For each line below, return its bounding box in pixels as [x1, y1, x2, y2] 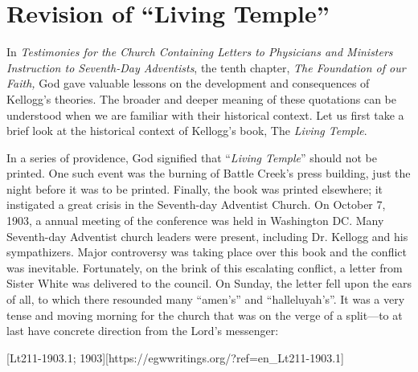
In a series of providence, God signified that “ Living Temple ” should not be [6, 149, 377, 166]
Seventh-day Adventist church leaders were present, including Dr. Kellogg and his [6, 227, 408, 244]
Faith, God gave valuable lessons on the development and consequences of [6, 75, 370, 92]
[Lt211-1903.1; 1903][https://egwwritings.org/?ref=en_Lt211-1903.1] [6, 349, 344, 366]
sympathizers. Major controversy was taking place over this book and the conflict [6, 243, 407, 260]
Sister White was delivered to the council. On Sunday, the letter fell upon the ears [6, 275, 412, 292]
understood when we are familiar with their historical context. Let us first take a [6, 106, 404, 123]
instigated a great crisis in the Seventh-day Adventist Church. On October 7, [6, 196, 386, 213]
